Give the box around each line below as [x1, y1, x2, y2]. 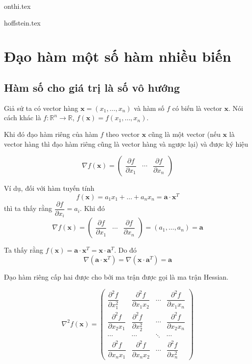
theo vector [106, 129, 140, 139]
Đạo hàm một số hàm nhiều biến [4, 46, 231, 66]
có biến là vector [172, 103, 222, 113]
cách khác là [4, 112, 41, 123]
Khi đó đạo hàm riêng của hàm [4, 129, 98, 139]
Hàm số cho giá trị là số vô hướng [4, 79, 180, 95]
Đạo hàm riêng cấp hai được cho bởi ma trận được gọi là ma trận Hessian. [4, 271, 229, 282]
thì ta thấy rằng [4, 203, 53, 213]
